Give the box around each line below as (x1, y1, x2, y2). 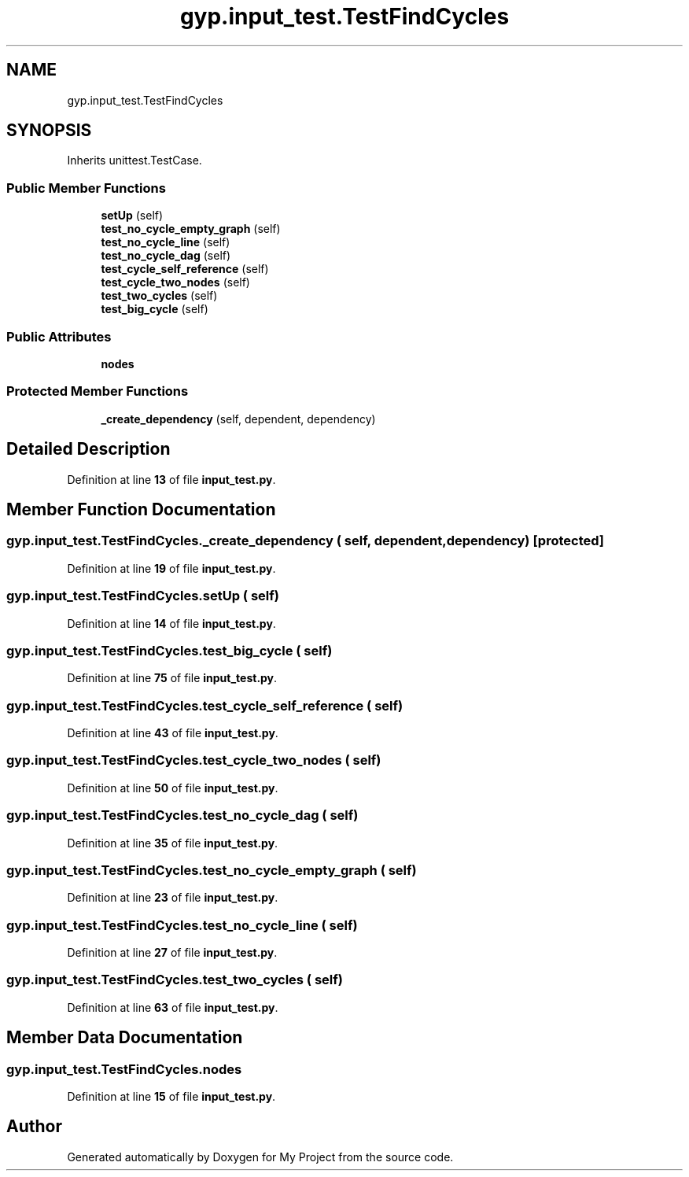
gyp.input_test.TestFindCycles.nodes (6, 1061, 242, 1077)
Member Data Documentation (6, 1028, 243, 1048)
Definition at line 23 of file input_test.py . (67, 891, 278, 905)
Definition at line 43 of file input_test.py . (67, 726, 278, 740)
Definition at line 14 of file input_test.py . (67, 616, 276, 630)
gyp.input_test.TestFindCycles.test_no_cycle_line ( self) (6, 917, 358, 933)
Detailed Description (6, 439, 171, 459)
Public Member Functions (6, 179, 166, 196)
